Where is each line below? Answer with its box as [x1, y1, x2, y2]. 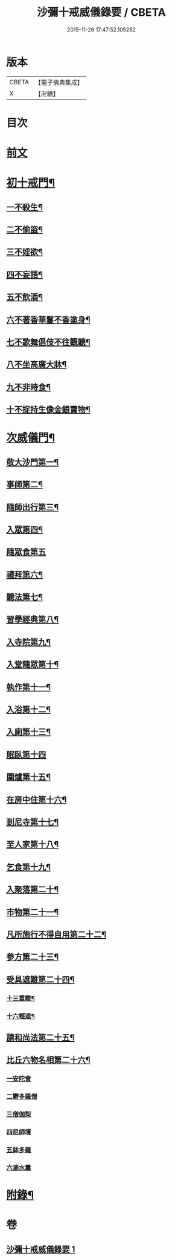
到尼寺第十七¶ [6, 816, 59, 827]
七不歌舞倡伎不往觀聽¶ [6, 337, 91, 347]
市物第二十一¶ [6, 907, 59, 917]
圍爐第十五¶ [6, 772, 51, 782]
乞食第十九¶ [6, 862, 51, 872]
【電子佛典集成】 [34, 78, 83, 87]
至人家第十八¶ [6, 839, 59, 850]
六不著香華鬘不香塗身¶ [6, 315, 91, 325]
